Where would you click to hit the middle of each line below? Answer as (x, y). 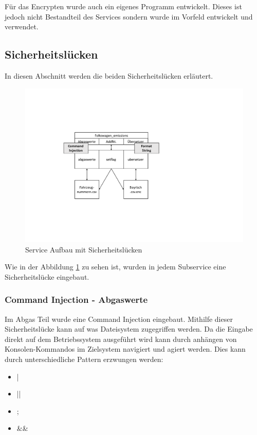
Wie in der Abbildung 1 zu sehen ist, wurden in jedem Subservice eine (115, 267)
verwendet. (22, 26)
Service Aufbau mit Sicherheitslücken (84, 249)
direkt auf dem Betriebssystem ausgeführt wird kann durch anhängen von (121, 339)
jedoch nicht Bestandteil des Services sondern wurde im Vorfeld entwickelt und (129, 16)
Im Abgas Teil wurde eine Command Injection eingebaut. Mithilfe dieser (119, 319)
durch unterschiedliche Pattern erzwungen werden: (84, 359)
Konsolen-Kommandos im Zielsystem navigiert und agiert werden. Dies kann (125, 349)
